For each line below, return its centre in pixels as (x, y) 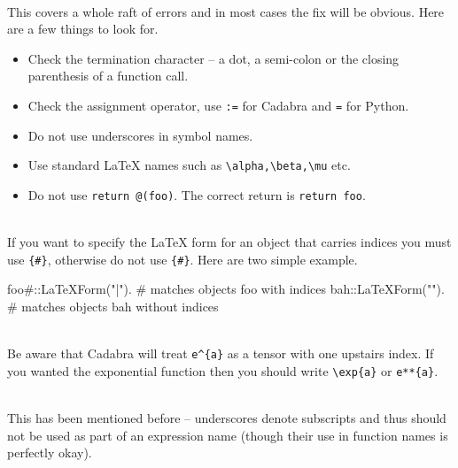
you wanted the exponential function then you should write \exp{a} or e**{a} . (223, 370)
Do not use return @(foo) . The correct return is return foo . (197, 194)
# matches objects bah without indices (113, 306)
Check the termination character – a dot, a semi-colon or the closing (213, 58)
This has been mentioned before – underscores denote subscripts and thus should (227, 418)
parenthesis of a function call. (108, 76)
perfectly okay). (50, 453)
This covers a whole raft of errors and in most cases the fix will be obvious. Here (226, 11)
